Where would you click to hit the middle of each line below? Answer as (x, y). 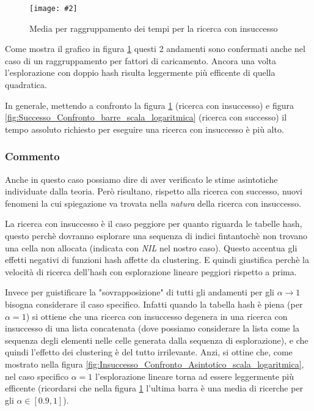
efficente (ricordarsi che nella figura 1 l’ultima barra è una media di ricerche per (154, 388)
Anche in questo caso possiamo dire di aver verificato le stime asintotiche (141, 179)
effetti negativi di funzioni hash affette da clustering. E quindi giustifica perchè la (157, 260)
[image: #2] (53, 9)
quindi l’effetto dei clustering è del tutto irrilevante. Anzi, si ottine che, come (149, 352)
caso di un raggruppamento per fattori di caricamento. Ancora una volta (141, 60)
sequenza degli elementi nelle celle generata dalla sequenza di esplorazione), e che (157, 340)
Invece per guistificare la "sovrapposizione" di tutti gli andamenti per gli (140, 292)
